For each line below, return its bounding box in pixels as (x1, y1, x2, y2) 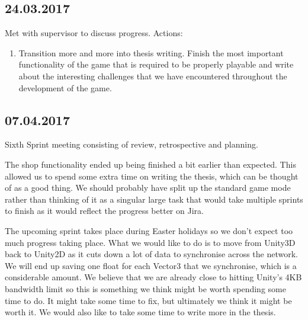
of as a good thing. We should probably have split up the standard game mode (5, 181, 291, 194)
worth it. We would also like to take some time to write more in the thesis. (5, 306, 276, 318)
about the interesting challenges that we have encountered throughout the (18, 69, 287, 82)
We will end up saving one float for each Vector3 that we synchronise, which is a (5, 259, 297, 271)
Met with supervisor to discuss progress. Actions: (5, 27, 183, 39)
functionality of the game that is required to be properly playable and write (18, 58, 294, 71)
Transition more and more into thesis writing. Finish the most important (18, 46, 284, 59)
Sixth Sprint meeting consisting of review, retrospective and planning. (5, 138, 258, 151)
